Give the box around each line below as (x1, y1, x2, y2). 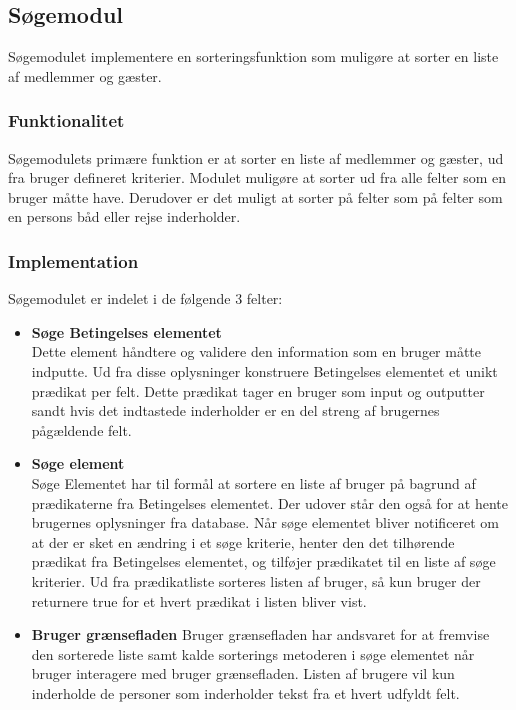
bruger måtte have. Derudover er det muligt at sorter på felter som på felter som (8, 186, 503, 207)
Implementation (8, 248, 139, 273)
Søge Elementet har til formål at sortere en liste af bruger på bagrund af (31, 472, 476, 493)
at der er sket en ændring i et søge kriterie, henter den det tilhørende (31, 531, 455, 552)
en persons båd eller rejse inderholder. (8, 206, 241, 227)
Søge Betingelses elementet (31, 321, 222, 342)
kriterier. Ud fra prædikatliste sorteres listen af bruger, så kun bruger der (31, 570, 481, 591)
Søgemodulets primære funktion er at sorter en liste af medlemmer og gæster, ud (8, 147, 504, 168)
